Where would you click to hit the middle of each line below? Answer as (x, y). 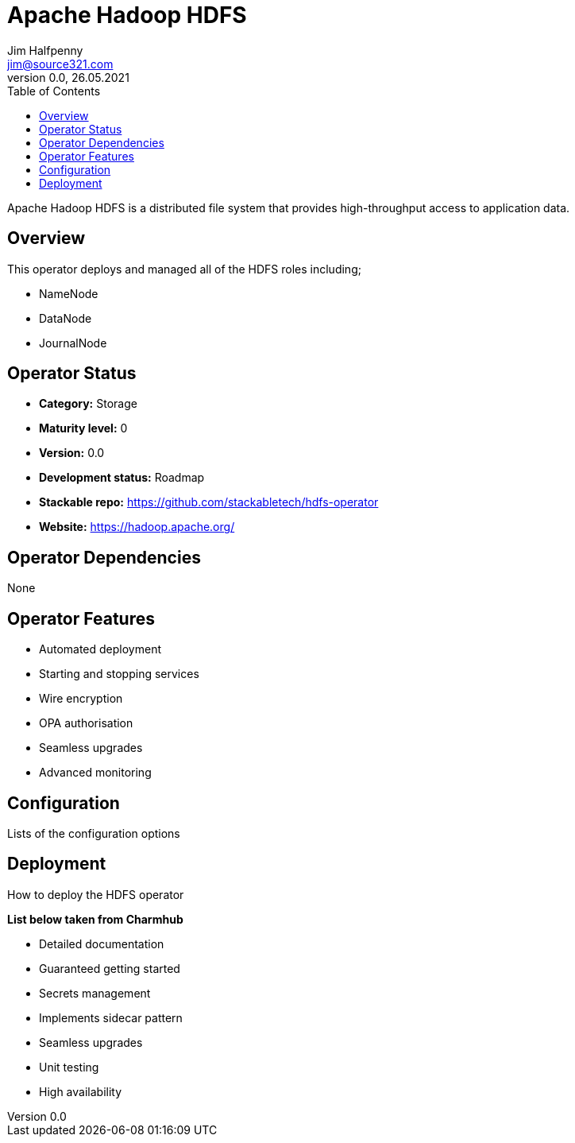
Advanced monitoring (95, 773)
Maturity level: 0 (83, 428)
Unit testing (69, 1067)
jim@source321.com (60, 64)
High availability (81, 1091)
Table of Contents (54, 91)
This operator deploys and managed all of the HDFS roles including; (184, 269)
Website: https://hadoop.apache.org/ (137, 527)
